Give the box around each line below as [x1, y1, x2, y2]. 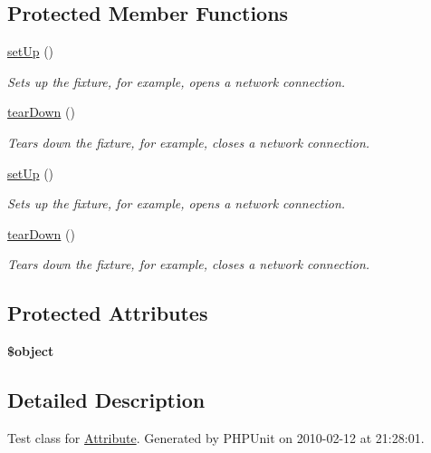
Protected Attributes [7, 299, 208, 327]
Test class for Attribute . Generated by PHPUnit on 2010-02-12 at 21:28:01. [7, 428, 425, 447]
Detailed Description [7, 386, 206, 414]
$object [7, 342, 54, 361]
